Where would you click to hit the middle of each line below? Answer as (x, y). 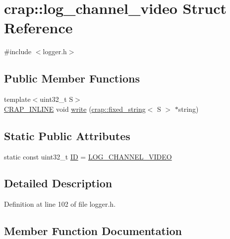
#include (18, 51)
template (17, 99)
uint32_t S (57, 99)
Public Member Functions (72, 78)
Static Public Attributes (67, 135)
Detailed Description (58, 183)
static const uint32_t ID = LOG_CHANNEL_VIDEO (88, 156)
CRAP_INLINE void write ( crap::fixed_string (75, 109)
